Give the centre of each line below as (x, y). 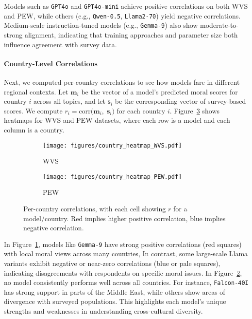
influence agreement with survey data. (60, 44)
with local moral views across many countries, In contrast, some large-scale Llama (126, 253)
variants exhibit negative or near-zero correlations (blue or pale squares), (112, 263)
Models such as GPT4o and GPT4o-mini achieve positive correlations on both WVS (126, 6)
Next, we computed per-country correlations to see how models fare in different (122, 82)
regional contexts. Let (36, 91)
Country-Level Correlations (51, 63)
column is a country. (34, 129)
